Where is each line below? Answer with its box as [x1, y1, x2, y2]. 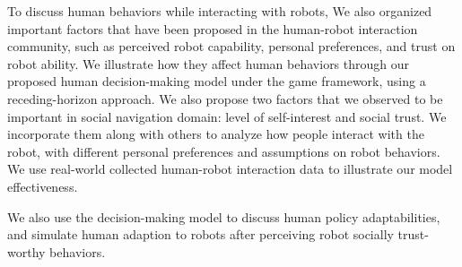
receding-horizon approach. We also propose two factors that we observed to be [7, 89, 443, 108]
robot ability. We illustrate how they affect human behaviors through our [7, 54, 410, 73]
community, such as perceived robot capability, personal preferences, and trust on [7, 37, 456, 56]
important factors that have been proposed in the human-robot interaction [7, 19, 418, 38]
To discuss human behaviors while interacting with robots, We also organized [7, 2, 432, 20]
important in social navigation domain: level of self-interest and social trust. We [7, 107, 447, 125]
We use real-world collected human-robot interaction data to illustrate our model [7, 159, 453, 178]
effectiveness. [7, 177, 78, 195]
